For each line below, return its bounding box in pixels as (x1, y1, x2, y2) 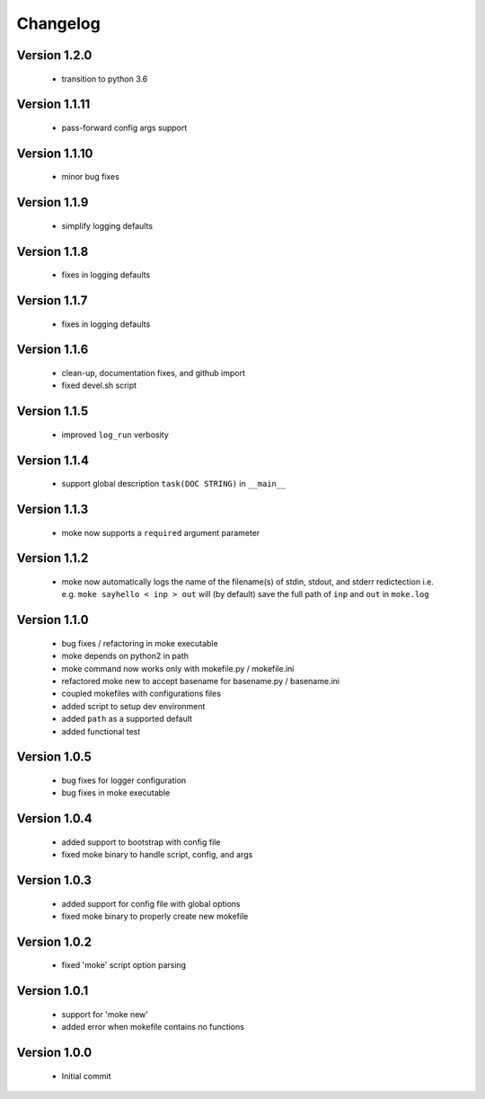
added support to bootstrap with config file (61, 836, 221, 848)
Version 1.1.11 (16, 97, 91, 112)
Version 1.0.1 (16, 983, 89, 998)
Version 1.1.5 (16, 404, 89, 419)
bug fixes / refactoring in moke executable (61, 637, 219, 648)
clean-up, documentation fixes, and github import (61, 368, 246, 378)
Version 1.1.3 (16, 502, 89, 517)
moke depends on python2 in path (61, 651, 189, 662)
